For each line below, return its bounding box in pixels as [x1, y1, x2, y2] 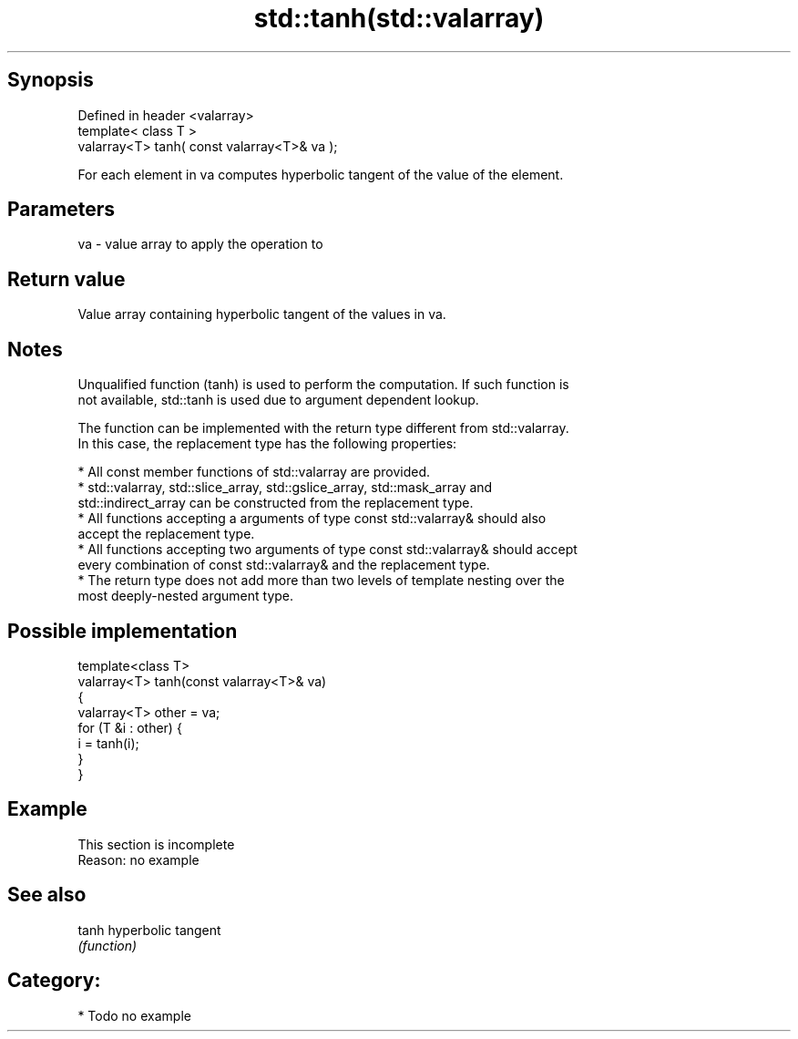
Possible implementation [7, 619, 238, 643]
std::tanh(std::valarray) [253, 3, 545, 34]
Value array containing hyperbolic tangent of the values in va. [77, 306, 446, 323]
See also [7, 883, 87, 907]
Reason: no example [77, 851, 199, 868]
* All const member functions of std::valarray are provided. [77, 464, 431, 480]
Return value [7, 267, 126, 291]
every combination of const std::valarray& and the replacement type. [77, 557, 490, 573]
